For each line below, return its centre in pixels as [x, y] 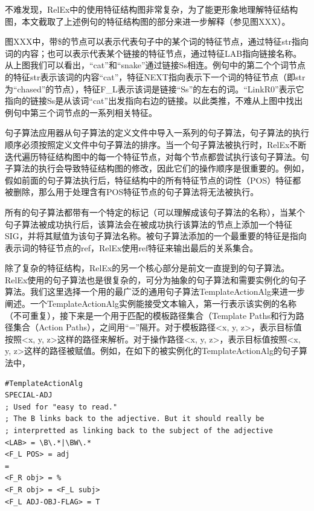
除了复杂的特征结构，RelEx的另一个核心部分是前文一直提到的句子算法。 [147, 268]
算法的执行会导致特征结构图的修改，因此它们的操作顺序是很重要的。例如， [161, 168]
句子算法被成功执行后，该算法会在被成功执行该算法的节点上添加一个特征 [149, 224]
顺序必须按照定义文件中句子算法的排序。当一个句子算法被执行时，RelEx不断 [156, 144]
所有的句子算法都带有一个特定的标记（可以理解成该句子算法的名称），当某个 [155, 212]
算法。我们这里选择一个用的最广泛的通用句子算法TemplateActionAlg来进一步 [155, 291]
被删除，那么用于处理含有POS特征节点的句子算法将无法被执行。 [132, 192]
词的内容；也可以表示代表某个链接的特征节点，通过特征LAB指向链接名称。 [153, 53]
